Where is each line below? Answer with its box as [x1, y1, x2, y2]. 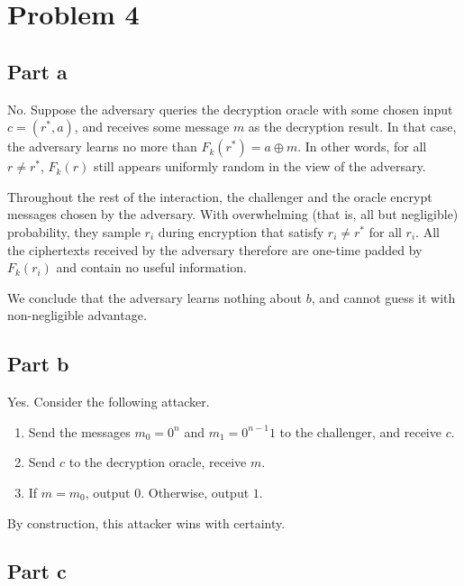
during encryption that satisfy [158, 222, 324, 241]
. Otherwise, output [141, 482, 250, 501]
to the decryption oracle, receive [68, 453, 247, 472]
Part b [7, 350, 69, 378]
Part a [7, 57, 68, 85]
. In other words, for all [297, 137, 427, 156]
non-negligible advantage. [7, 306, 147, 325]
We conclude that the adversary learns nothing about [7, 288, 302, 307]
